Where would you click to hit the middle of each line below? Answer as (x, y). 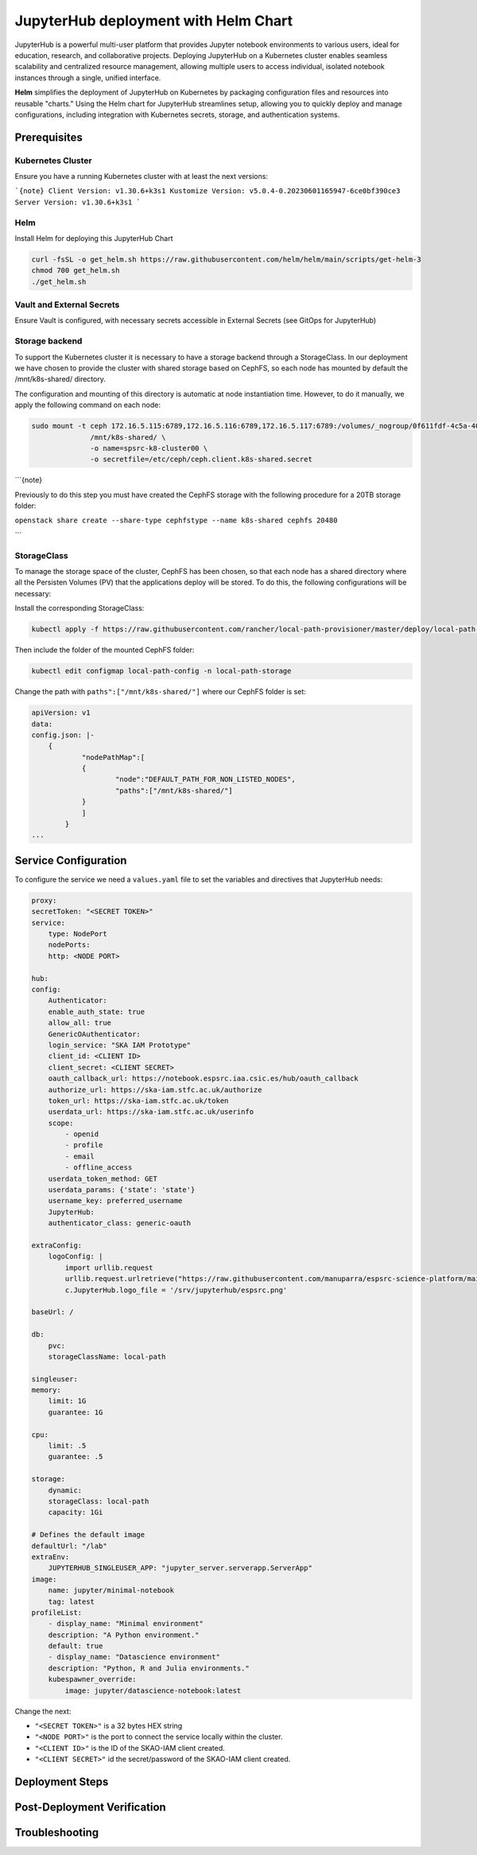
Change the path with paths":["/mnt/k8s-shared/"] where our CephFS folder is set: (160, 692)
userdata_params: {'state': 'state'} (122, 1190)
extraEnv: (50, 1557)
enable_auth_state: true (97, 1011)
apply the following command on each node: (87, 405)
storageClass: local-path (99, 1501)
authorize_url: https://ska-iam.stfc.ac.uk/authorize (155, 1090)
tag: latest (72, 1601)
